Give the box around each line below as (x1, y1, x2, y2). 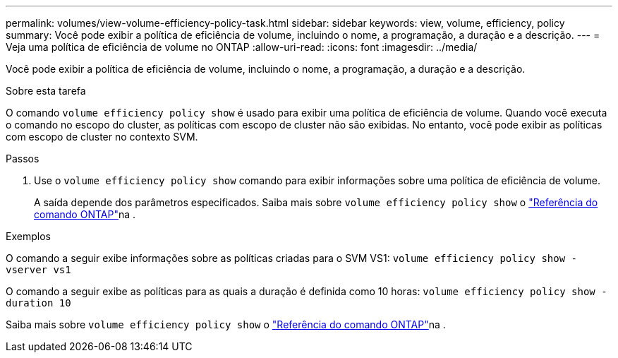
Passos (6, 153, 40, 165)
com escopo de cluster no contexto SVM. (6, 131, 198, 143)
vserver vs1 (6, 264, 71, 275)
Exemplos (6, 230, 51, 242)
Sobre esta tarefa (6, 85, 86, 97)
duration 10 (6, 297, 71, 309)
